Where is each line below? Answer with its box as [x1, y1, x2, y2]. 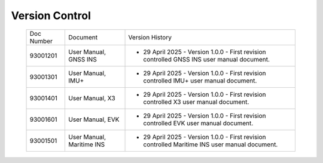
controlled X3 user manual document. [143, 97, 249, 106]
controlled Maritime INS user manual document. [143, 140, 278, 149]
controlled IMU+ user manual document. [143, 76, 257, 85]
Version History [128, 33, 172, 41]
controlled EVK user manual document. [143, 119, 254, 127]
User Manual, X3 [68, 94, 116, 102]
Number [29, 36, 53, 45]
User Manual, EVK [68, 115, 120, 124]
